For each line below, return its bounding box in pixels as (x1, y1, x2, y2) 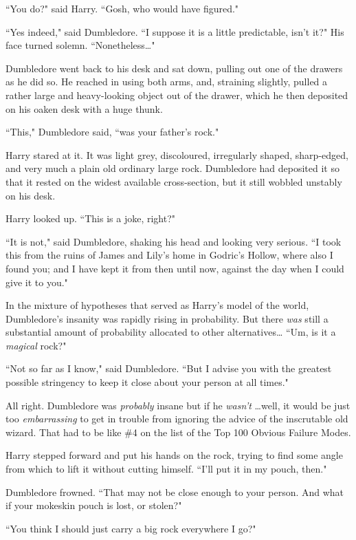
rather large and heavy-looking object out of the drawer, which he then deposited (5, 87, 348, 102)
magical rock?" (5, 338, 67, 352)
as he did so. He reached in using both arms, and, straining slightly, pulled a (5, 74, 328, 89)
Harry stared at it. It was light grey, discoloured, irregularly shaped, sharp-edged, (5, 147, 348, 162)
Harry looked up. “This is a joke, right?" (5, 211, 176, 226)
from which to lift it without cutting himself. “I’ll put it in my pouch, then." (5, 462, 327, 476)
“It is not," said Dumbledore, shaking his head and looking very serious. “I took (5, 234, 342, 248)
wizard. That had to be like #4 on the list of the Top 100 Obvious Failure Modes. (5, 424, 351, 439)
